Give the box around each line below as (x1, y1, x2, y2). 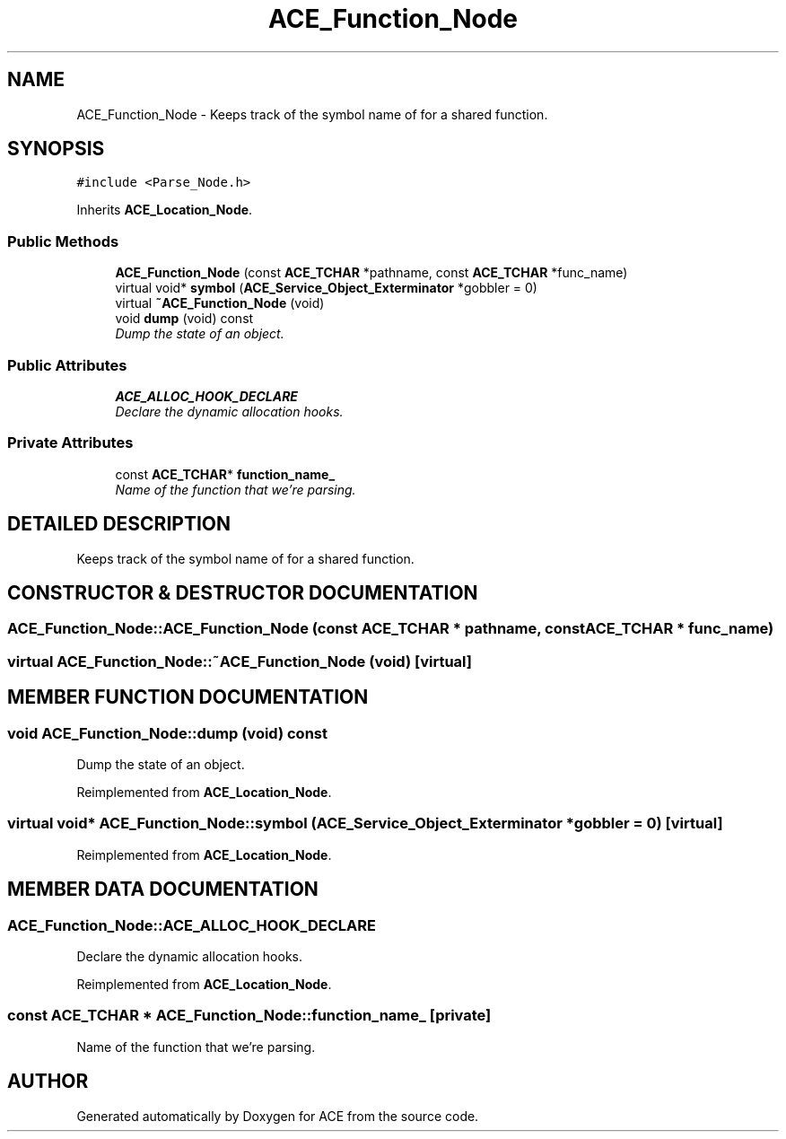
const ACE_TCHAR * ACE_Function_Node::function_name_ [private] (7, 1006, 492, 1025)
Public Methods (7, 232, 119, 250)
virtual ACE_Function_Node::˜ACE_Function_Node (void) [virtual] (7, 652, 472, 670)
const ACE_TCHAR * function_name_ (115, 466, 336, 482)
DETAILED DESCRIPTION (7, 513, 231, 536)
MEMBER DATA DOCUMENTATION (7, 878, 319, 901)
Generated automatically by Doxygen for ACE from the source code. (76, 1108, 479, 1124)
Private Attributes (7, 434, 134, 452)
